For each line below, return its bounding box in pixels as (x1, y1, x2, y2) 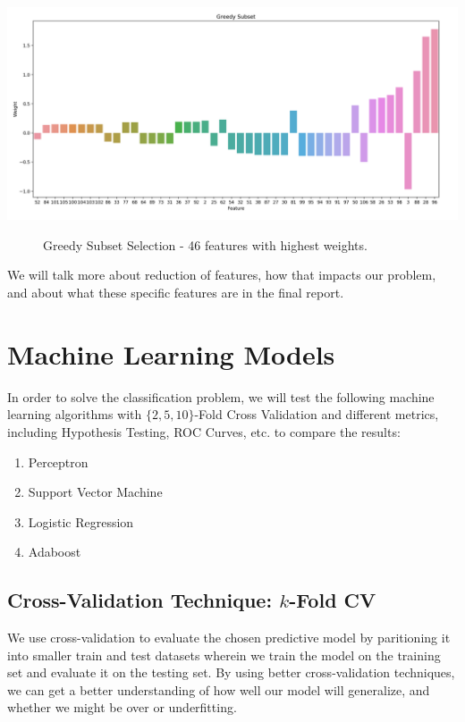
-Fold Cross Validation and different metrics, (194, 405, 439, 424)
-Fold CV (289, 586, 376, 614)
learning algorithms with (7, 405, 142, 424)
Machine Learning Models (7, 335, 335, 372)
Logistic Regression (28, 512, 134, 531)
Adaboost (28, 542, 81, 561)
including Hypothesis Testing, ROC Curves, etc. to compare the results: (7, 422, 401, 441)
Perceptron (28, 452, 89, 471)
